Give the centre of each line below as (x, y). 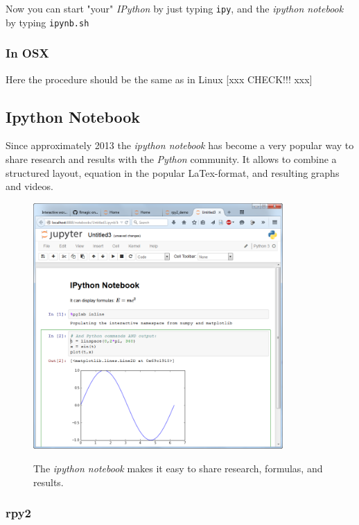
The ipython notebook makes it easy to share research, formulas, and (178, 468)
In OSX (27, 53)
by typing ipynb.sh (47, 22)
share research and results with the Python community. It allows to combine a (171, 158)
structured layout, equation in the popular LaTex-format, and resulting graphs (173, 172)
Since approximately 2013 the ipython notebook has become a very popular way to (180, 145)
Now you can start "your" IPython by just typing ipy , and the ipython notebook (175, 8)
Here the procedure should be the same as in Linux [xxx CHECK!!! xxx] (159, 79)
